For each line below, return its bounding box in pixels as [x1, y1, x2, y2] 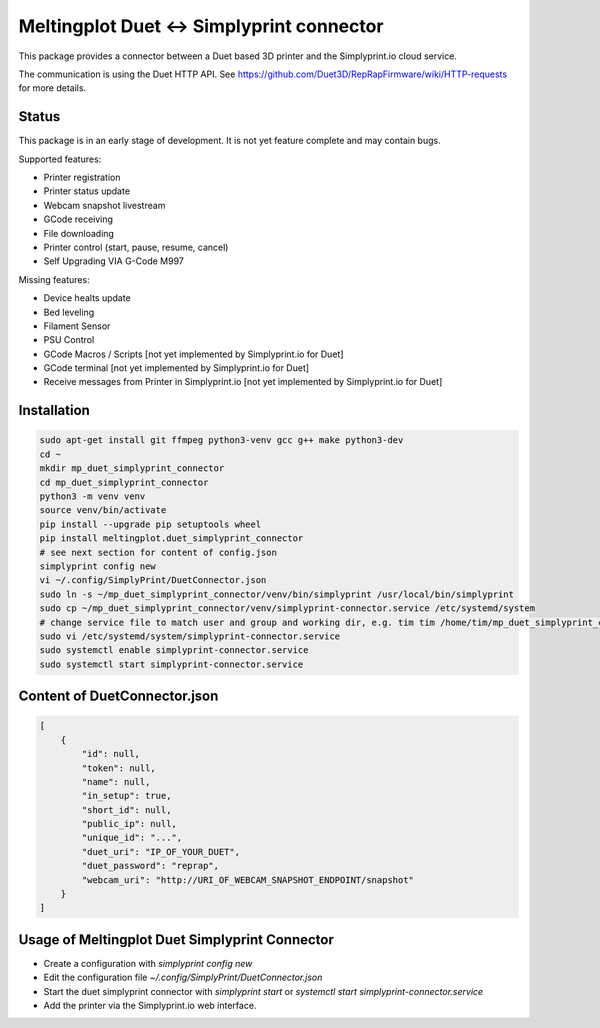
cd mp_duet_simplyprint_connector [39, 476, 209, 488]
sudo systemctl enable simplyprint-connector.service [39, 645, 309, 656]
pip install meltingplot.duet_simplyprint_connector [39, 533, 304, 544]
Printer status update [43, 185, 130, 197]
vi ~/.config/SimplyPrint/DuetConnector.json [39, 575, 267, 586]
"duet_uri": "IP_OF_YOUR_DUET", [81, 846, 240, 857]
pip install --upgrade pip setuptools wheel [39, 518, 262, 530]
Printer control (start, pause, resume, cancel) [43, 241, 229, 253]
